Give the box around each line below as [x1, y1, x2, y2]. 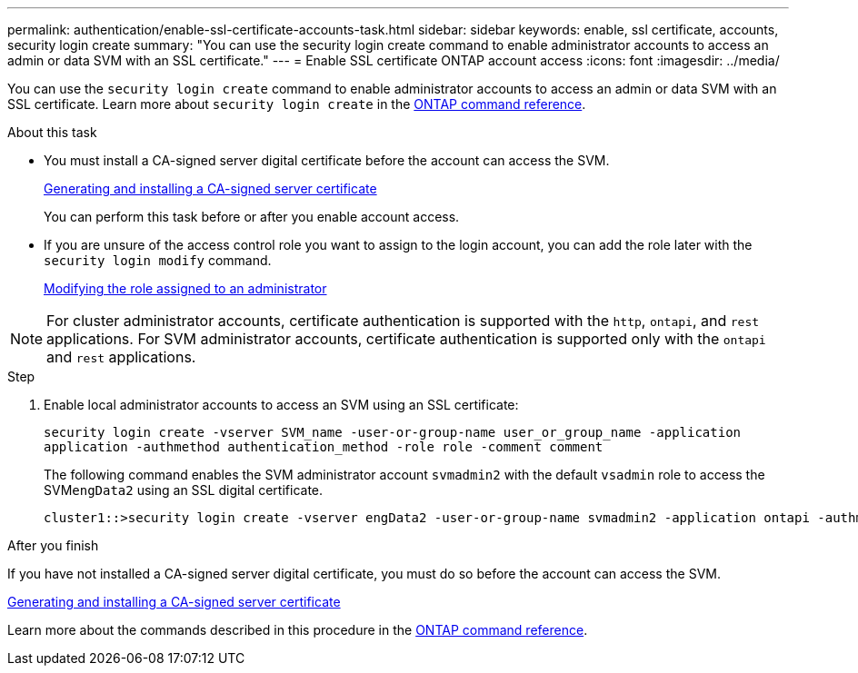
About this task [7, 124, 97, 140]
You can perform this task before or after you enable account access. [44, 209, 460, 224]
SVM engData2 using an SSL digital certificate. [44, 482, 324, 498]
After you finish [7, 538, 99, 553]
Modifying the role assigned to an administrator [44, 281, 327, 296]
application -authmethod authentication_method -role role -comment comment [44, 440, 604, 454]
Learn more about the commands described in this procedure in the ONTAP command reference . [7, 622, 588, 638]
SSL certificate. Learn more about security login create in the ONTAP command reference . [7, 96, 586, 112]
